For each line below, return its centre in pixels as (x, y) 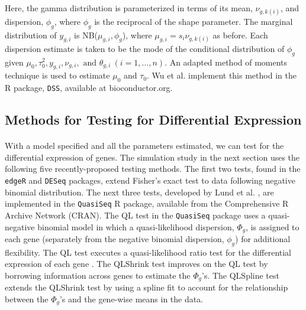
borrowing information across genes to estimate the (98, 275)
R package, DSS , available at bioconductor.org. (89, 88)
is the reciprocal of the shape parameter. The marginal (194, 21)
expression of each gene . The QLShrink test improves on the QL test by (136, 264)
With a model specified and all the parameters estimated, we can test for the (144, 146)
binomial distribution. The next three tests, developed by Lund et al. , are (139, 192)
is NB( (86, 35)
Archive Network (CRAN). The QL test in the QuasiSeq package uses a (135, 215)
